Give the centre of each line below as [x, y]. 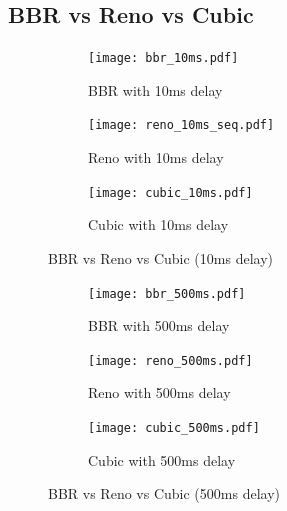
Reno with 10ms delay [156, 157]
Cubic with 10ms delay [158, 224]
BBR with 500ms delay [159, 325]
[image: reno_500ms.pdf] [170, 360]
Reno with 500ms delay [159, 392]
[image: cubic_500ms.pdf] [174, 428]
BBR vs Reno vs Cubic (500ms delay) [164, 493]
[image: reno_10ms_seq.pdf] [181, 125]
